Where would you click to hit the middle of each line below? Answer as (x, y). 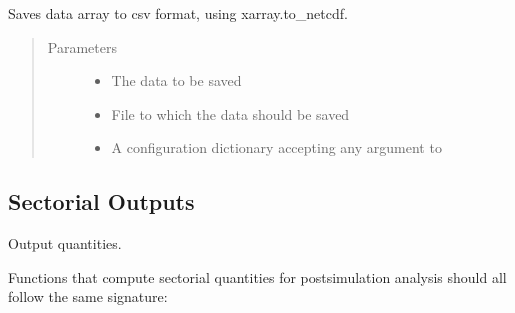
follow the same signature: (88, 296)
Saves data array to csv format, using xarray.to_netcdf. (178, 13)
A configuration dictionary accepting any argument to (276, 147)
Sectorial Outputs (101, 201)
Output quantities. (65, 243)
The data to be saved (176, 80)
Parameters (82, 46)
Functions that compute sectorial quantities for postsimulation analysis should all (257, 276)
